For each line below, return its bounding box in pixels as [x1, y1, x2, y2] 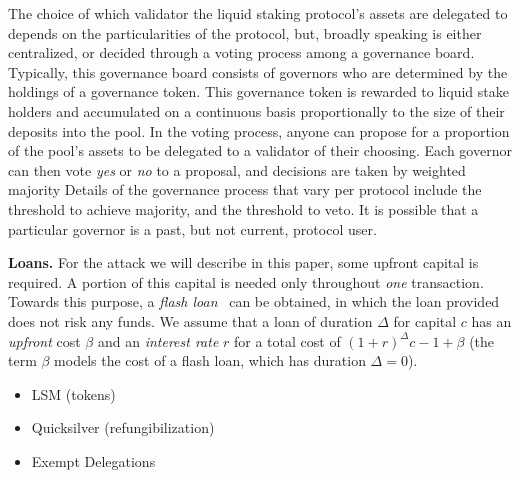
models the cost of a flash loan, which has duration [54, 350, 366, 371]
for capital [393, 310, 457, 331]
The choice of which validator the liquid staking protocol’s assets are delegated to [8, 3, 508, 23]
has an [471, 310, 512, 331]
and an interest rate [97, 330, 219, 351]
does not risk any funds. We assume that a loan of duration [8, 310, 373, 331]
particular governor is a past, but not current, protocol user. [8, 218, 377, 239]
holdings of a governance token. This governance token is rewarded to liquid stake [8, 81, 509, 102]
